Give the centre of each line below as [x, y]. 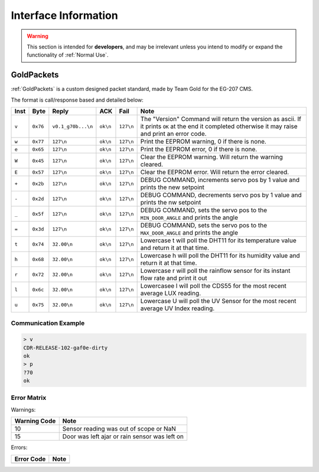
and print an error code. [173, 134]
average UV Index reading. [178, 308]
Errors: [19, 447]
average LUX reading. [170, 294]
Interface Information [64, 15]
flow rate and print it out [174, 278]
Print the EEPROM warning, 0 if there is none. [204, 142]
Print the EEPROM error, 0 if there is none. [199, 149]
